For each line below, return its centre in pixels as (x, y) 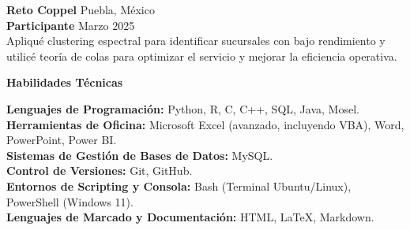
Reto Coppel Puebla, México (81, 9)
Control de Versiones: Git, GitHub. (100, 171)
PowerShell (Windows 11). (70, 201)
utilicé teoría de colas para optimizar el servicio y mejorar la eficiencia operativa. (202, 56)
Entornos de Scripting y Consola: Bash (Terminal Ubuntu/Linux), (179, 185)
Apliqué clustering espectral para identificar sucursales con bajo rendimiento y (196, 41)
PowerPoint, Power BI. (62, 140)
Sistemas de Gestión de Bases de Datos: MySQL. (140, 155)
